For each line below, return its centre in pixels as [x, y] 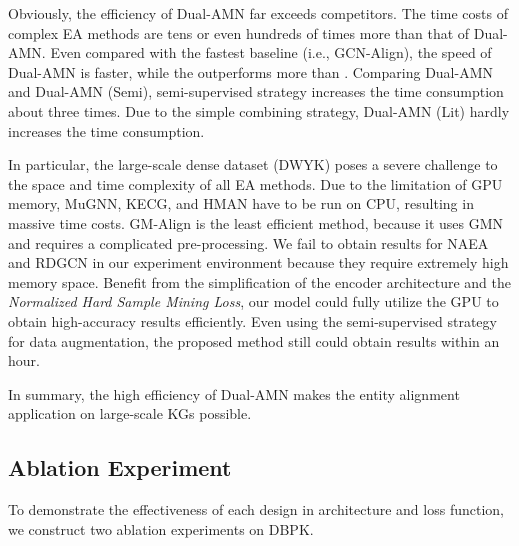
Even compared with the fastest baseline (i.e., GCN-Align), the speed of [271, 52]
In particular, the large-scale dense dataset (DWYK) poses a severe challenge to [253, 164]
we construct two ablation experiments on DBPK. [161, 528]
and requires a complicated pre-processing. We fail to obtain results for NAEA [248, 242]
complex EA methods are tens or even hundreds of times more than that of [239, 32]
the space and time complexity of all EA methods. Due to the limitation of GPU [255, 183]
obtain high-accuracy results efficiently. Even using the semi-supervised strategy [252, 320]
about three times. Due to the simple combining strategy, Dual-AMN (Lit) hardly [259, 110]
